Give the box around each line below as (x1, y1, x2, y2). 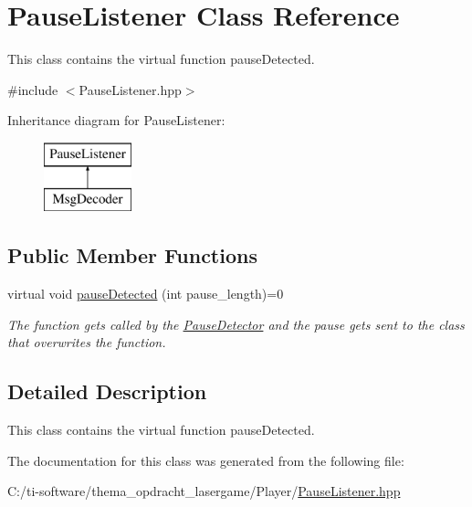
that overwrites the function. (7, 333, 166, 352)
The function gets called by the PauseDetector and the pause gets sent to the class (7, 314, 465, 333)
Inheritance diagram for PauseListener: (7, 111, 226, 130)
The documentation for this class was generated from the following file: (7, 450, 404, 470)
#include (7, 79, 58, 99)
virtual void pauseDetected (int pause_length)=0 (7, 284, 284, 303)
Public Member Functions (7, 241, 257, 269)
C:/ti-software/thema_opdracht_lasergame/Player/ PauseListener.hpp (7, 481, 401, 501)
